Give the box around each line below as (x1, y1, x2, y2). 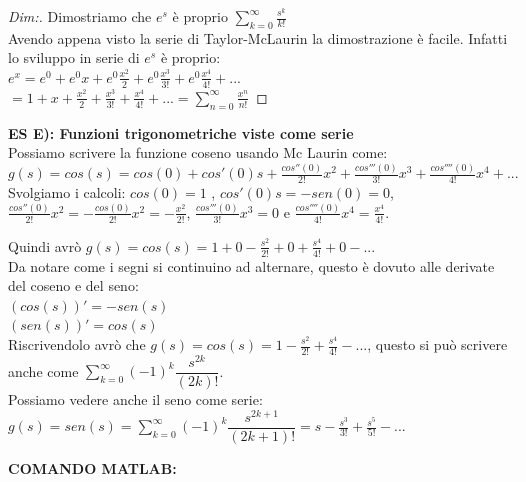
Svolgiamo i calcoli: (8, 182, 126, 202)
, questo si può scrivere (367, 334, 508, 354)
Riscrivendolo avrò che (8, 334, 146, 354)
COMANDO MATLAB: (8, 457, 177, 478)
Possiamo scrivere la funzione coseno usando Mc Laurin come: (8, 142, 388, 163)
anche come (8, 360, 79, 381)
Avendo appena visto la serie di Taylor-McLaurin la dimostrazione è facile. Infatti (8, 27, 508, 48)
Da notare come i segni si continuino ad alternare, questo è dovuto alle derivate (8, 255, 495, 276)
